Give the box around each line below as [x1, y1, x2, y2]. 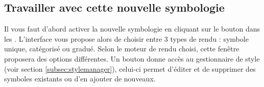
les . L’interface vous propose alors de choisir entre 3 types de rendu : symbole [4, 33, 249, 44]
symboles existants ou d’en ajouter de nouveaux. [4, 73, 156, 84]
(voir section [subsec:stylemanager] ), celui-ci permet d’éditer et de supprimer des [4, 63, 256, 74]
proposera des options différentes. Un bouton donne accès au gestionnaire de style [4, 53, 260, 64]
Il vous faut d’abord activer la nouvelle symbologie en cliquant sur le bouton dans [4, 23, 260, 34]
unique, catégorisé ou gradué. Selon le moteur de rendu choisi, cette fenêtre [4, 43, 239, 54]
